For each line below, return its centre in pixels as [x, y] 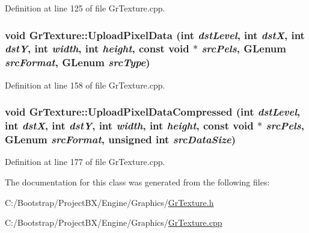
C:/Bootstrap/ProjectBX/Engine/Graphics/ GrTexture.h [109, 202]
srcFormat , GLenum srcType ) [78, 62]
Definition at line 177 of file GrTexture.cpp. [85, 162]
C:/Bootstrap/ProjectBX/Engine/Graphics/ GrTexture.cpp [114, 222]
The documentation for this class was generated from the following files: [137, 182]
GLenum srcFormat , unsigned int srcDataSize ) [121, 139]
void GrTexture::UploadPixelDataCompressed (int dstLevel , [153, 112]
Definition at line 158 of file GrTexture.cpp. [85, 85]
